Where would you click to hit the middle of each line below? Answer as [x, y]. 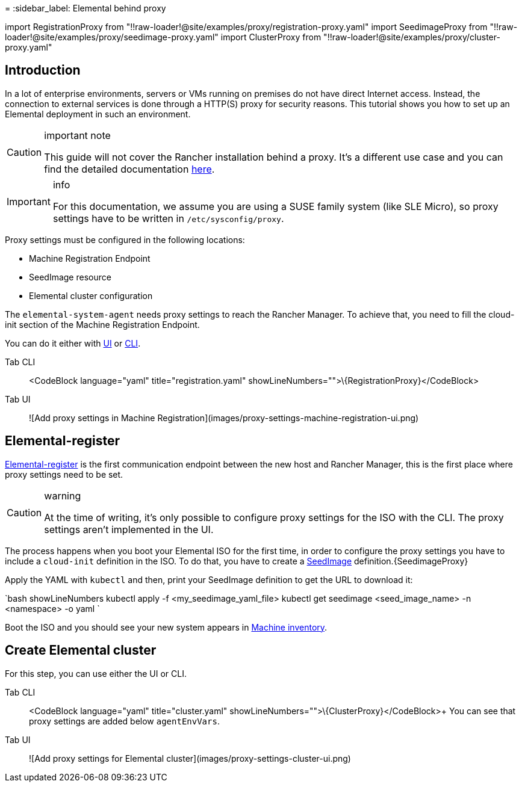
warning [63, 495]
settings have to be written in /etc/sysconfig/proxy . [168, 218]
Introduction [43, 70]
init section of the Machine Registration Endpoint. [102, 324]
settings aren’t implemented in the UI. [129, 529]
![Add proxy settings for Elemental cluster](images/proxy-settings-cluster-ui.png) [190, 758]
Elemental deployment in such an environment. [98, 114]
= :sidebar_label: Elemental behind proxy [85, 8]
